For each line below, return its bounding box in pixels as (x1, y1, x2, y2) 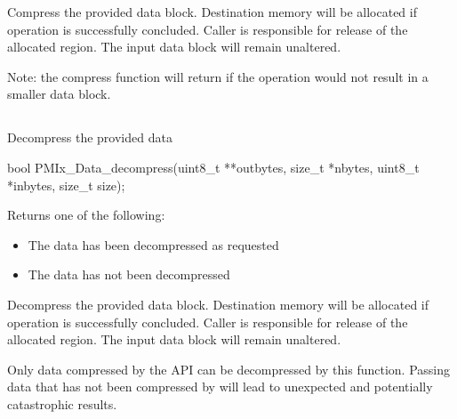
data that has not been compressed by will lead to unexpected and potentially (7, 377, 433, 396)
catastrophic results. (7, 394, 117, 413)
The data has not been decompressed (28, 265, 230, 284)
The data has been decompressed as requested (28, 235, 279, 254)
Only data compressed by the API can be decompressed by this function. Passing (7, 359, 451, 378)
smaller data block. (7, 85, 111, 103)
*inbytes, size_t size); (7, 175, 125, 194)
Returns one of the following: (7, 205, 165, 224)
